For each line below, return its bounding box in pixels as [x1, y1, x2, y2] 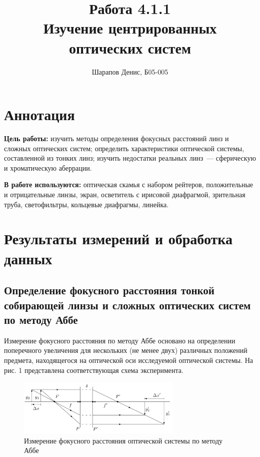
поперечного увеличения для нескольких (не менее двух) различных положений [4, 345, 247, 355]
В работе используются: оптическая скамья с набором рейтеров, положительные [4, 179, 253, 190]
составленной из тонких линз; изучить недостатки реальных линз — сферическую [4, 153, 256, 163]
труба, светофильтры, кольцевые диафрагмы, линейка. [4, 199, 169, 209]
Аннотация [4, 104, 75, 125]
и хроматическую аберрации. [4, 162, 92, 173]
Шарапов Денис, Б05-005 [91, 66, 168, 77]
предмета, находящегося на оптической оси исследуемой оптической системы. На [4, 354, 253, 365]
